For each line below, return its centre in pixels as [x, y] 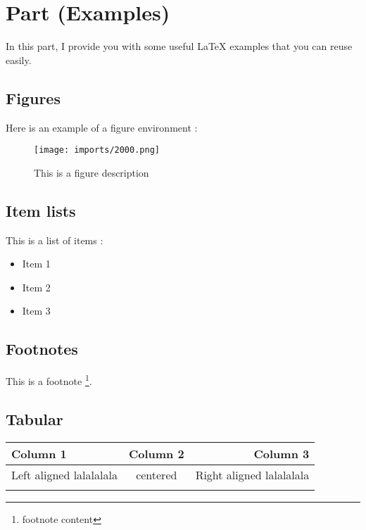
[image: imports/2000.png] [97, 150]
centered [157, 474]
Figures [33, 97]
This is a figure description [91, 172]
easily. [19, 59]
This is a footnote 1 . [49, 380]
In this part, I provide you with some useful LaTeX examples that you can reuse [179, 46]
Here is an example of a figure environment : [102, 127]
